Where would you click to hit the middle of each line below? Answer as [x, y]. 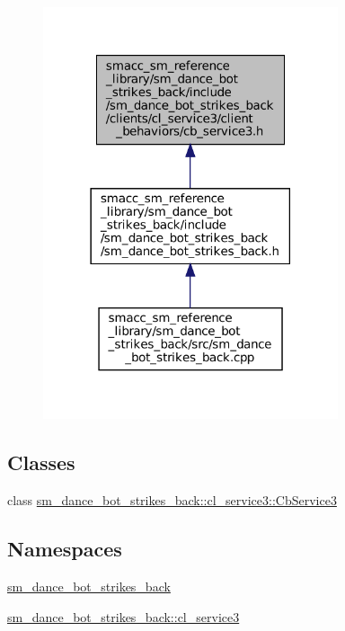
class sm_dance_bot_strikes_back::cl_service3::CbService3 [172, 500]
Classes [41, 462]
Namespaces [65, 549]
